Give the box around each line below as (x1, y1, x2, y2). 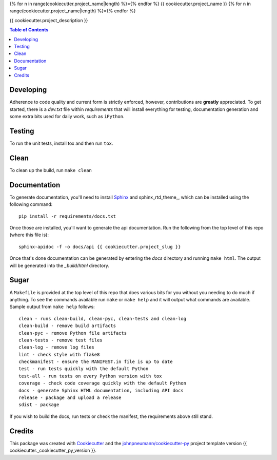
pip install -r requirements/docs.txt (18, 213, 116, 219)
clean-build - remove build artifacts (18, 323, 116, 329)
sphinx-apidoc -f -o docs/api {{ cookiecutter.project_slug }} (18, 244, 181, 250)
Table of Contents (9, 27, 49, 33)
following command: (9, 201, 53, 207)
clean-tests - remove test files (18, 337, 103, 343)
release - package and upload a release (18, 395, 122, 400)
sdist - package (18, 402, 60, 408)
